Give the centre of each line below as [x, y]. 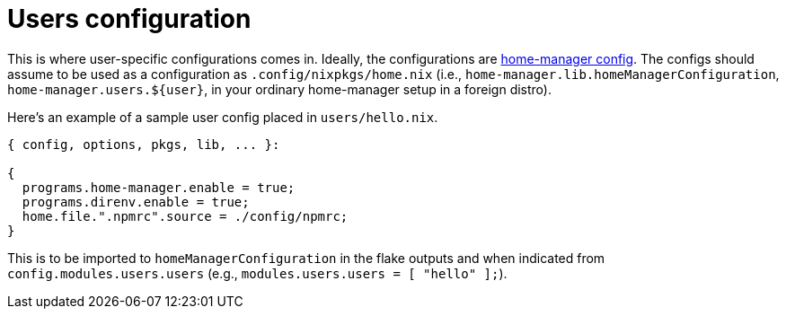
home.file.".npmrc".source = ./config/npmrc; [185, 216]
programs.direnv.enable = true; [136, 202]
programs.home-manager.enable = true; [159, 187]
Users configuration [129, 19]
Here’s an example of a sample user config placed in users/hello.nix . [223, 117]
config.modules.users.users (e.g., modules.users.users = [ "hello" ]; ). [257, 273]
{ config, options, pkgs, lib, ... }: [144, 144]
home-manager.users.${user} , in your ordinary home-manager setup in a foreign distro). [279, 89]
